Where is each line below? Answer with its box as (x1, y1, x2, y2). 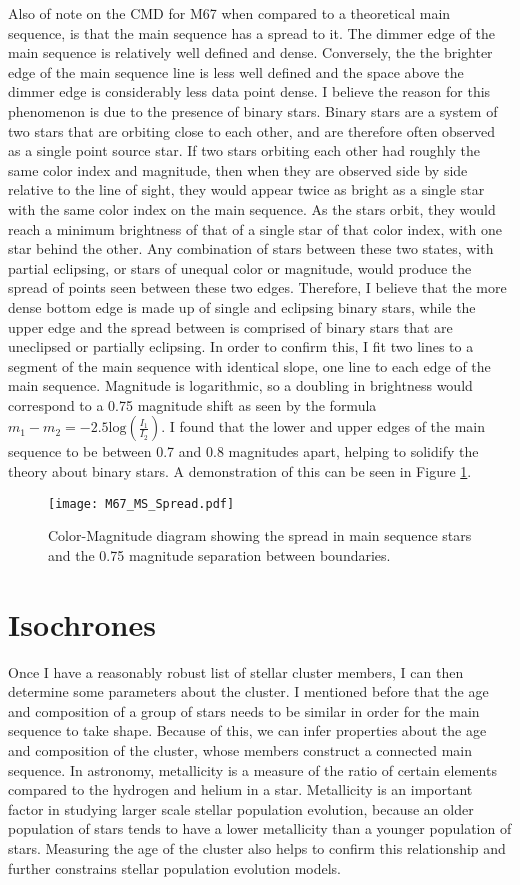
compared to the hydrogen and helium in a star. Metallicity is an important (8, 779, 473, 800)
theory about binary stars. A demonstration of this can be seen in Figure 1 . (8, 461, 472, 482)
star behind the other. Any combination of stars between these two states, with (8, 238, 494, 259)
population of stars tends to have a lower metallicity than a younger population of (8, 818, 512, 839)
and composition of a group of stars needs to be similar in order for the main (8, 700, 480, 721)
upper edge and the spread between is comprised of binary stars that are (8, 316, 453, 337)
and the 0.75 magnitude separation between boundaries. (48, 544, 391, 565)
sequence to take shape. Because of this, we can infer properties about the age (8, 720, 487, 741)
